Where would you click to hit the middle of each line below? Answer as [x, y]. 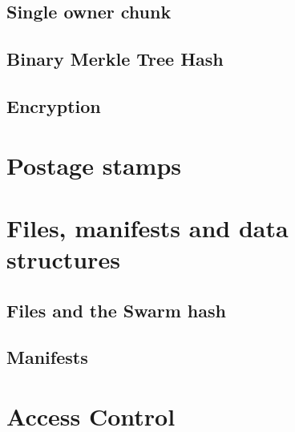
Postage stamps [94, 165]
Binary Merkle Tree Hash [115, 59]
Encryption [54, 105]
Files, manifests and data [147, 227]
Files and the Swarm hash [116, 310]
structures [63, 259]
